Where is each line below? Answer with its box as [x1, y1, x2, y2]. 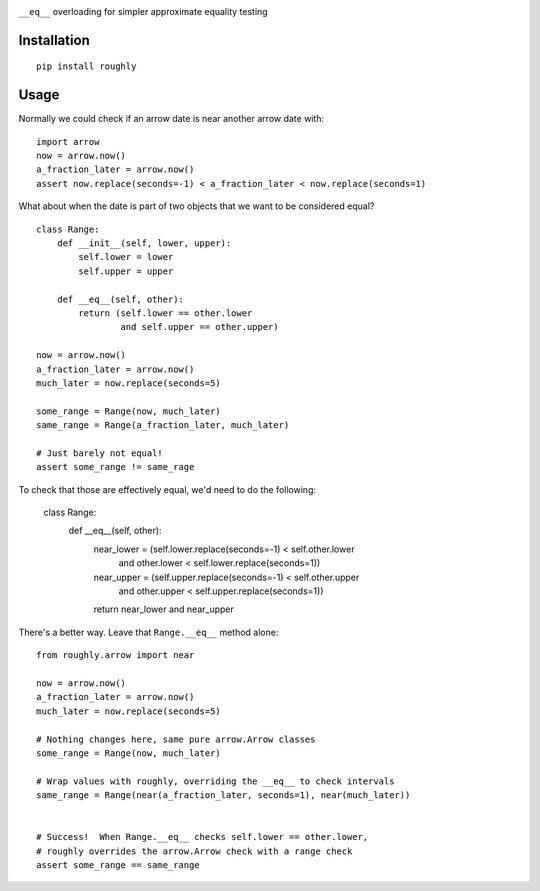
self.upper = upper [78, 265, 174, 277]
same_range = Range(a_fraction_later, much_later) [36, 420, 290, 431]
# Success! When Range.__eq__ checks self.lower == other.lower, [36, 831, 369, 843]
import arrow [36, 136, 100, 147]
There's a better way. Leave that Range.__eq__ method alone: [18, 626, 279, 638]
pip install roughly [36, 61, 137, 72]
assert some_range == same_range [36, 860, 200, 871]
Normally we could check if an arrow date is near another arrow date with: [18, 113, 325, 125]
